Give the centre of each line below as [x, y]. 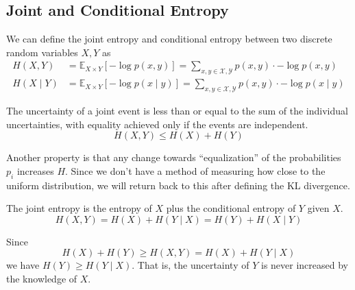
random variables [42, 52]
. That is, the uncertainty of [191, 265]
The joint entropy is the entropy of [79, 208]
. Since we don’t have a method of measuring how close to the [195, 170]
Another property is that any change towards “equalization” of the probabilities [174, 157]
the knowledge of [42, 278]
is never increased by [304, 265]
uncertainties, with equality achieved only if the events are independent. [157, 124]
